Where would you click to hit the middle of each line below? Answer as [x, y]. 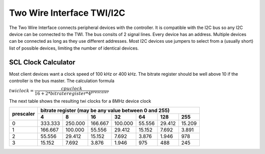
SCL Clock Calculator [42, 62]
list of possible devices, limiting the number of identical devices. [74, 48]
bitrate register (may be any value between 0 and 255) [105, 111]
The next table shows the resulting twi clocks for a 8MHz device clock [80, 101]
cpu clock [72, 89]
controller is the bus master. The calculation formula [62, 81]
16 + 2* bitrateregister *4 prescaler [72, 93]
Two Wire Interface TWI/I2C [67, 13]
